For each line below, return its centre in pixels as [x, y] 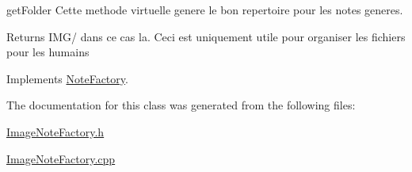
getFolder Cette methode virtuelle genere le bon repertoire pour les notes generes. [205, 10]
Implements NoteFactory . [67, 78]
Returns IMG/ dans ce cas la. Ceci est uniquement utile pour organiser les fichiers [206, 36]
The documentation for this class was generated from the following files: [181, 105]
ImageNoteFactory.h [55, 131]
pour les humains [48, 52]
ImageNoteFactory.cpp [61, 158]
